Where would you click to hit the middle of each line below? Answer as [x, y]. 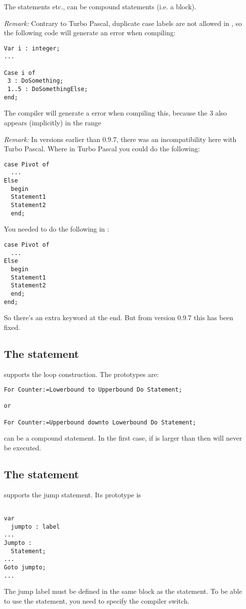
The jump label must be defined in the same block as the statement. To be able [123, 591]
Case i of [20, 73]
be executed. [23, 448]
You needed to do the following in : [57, 229]
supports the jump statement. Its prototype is [72, 494]
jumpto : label [35, 527]
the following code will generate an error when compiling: [90, 33]
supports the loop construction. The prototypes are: [82, 374]
